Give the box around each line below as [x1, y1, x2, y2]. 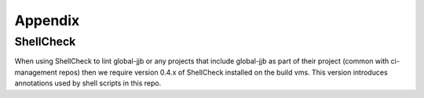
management [14, 67, 58, 77]
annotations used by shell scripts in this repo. [14, 78, 162, 88]
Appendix [14, 12, 80, 29]
